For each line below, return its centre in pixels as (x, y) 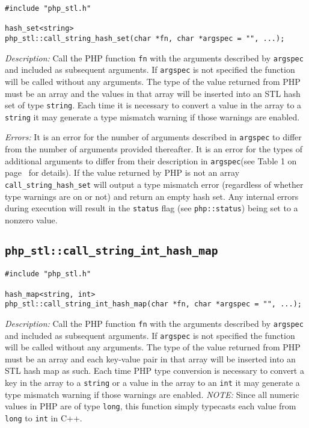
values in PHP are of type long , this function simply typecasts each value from (151, 406)
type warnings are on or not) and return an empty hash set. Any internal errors (152, 196)
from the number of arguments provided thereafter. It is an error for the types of (154, 149)
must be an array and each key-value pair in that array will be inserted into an (150, 358)
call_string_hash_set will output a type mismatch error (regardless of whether (154, 184)
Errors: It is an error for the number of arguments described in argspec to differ (153, 137)
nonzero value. (31, 219)
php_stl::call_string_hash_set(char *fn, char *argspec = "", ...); (145, 38)
